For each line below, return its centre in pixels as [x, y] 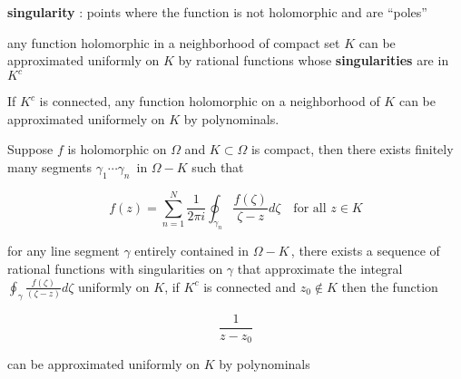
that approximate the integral [320, 268]
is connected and [250, 286]
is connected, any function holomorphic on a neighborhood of [210, 101]
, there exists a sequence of [365, 251]
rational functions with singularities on [115, 268]
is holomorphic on [117, 149]
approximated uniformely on [86, 118]
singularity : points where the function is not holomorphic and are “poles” [217, 12]
